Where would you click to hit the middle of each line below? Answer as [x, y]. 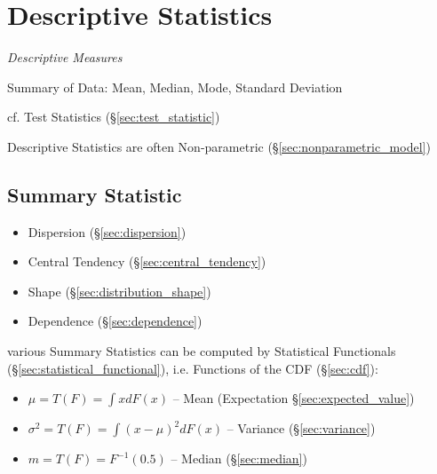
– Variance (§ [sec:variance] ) [301, 428]
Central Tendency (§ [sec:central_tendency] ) [147, 261]
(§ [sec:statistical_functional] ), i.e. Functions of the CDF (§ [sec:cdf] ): [193, 368]
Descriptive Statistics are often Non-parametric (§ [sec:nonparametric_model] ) [219, 146]
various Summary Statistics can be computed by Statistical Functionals [202, 351]
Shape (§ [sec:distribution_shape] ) [119, 291]
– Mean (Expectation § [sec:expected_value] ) [294, 398]
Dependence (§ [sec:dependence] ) [115, 321]
